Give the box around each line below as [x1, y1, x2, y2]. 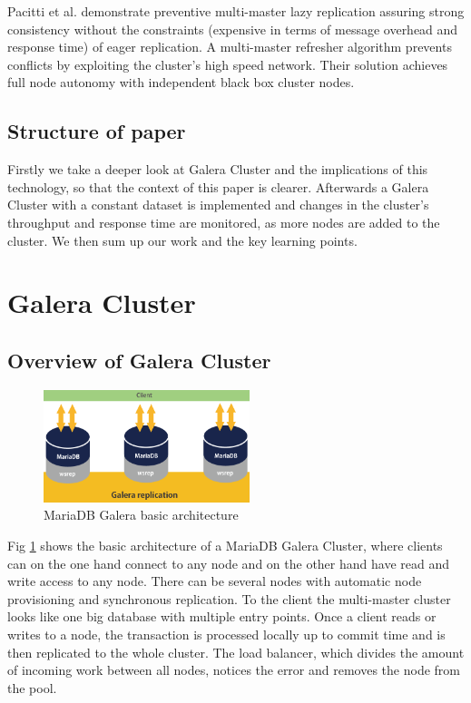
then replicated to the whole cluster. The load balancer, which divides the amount [7, 642, 465, 661]
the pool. [7, 678, 57, 697]
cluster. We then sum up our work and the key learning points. [7, 230, 358, 249]
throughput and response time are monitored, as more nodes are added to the [7, 212, 440, 231]
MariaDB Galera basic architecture [44, 505, 239, 524]
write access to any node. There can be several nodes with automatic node [7, 571, 422, 591]
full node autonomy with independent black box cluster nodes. [7, 73, 355, 92]
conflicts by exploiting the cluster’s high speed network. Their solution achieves [7, 54, 448, 73]
